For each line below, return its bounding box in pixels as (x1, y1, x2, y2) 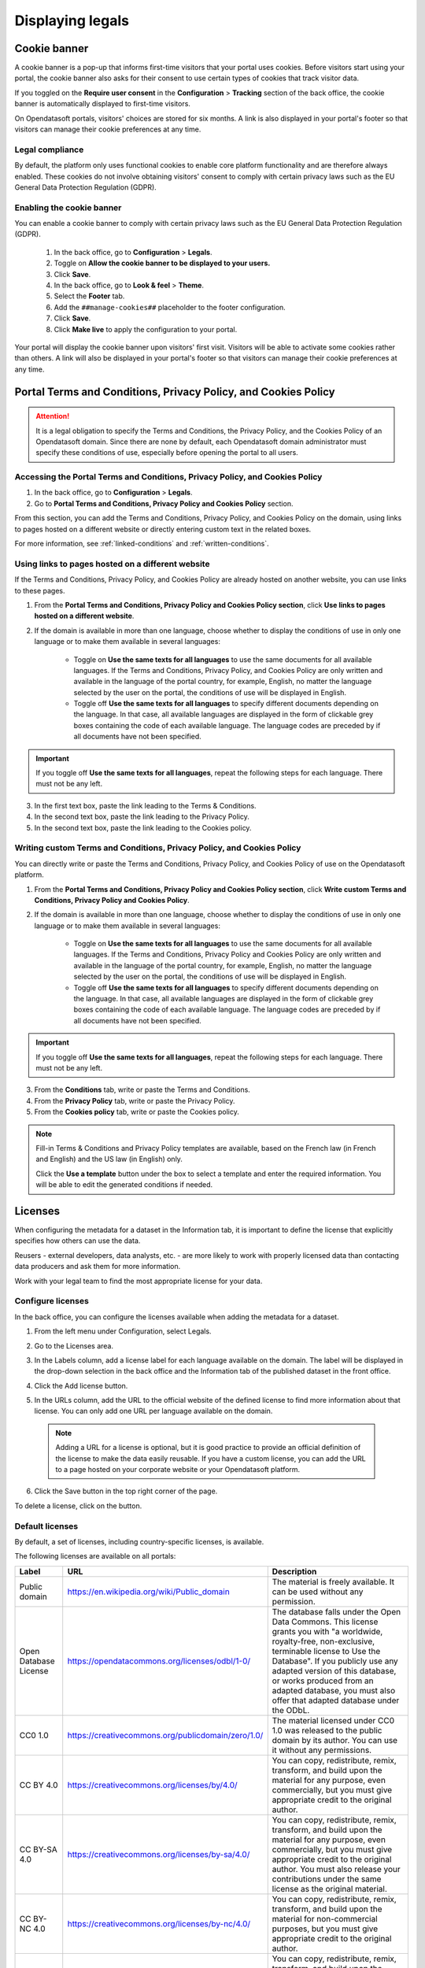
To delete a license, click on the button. (14, 1500, 142, 1511)
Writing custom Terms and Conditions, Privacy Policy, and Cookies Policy (14, 842, 301, 853)
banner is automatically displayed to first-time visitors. (14, 99, 190, 109)
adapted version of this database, (272, 1665, 397, 1676)
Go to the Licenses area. (34, 1341, 114, 1350)
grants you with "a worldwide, (272, 1626, 383, 1637)
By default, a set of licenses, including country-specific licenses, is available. (14, 1537, 264, 1546)
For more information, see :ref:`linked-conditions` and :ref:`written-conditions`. (14, 539, 269, 549)
